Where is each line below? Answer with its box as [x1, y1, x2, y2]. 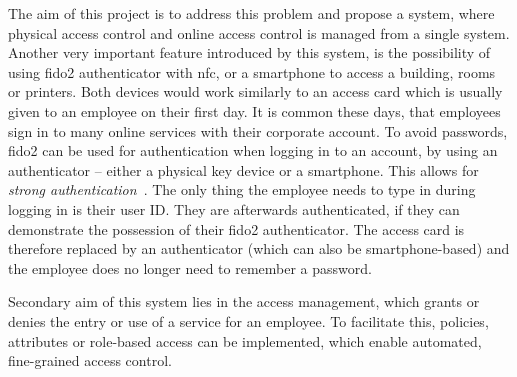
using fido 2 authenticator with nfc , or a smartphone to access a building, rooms [8, 61, 496, 82]
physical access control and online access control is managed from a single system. [8, 22, 510, 43]
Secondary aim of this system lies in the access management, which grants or [8, 291, 480, 312]
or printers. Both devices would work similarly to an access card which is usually [8, 81, 503, 102]
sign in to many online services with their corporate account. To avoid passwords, [8, 120, 508, 141]
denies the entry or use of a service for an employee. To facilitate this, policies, [8, 310, 489, 331]
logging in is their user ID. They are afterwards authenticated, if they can [8, 198, 460, 219]
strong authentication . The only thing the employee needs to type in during [8, 179, 476, 200]
